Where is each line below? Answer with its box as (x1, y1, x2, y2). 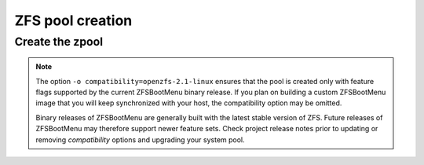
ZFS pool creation (14, 12, 133, 29)
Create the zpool (14, 35, 104, 49)
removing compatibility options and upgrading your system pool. (35, 134, 245, 145)
